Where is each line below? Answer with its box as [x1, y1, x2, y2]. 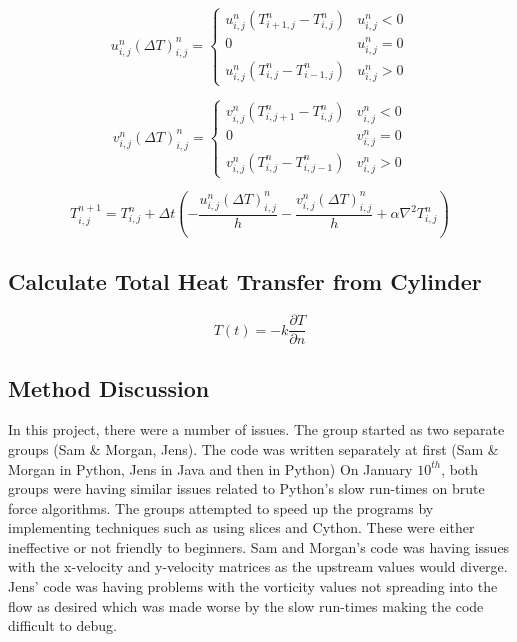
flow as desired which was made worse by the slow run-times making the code [8, 595, 484, 616]
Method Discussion [8, 372, 210, 403]
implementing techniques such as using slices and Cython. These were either [8, 517, 475, 538]
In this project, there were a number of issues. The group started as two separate [8, 419, 505, 440]
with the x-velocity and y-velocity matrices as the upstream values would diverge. [8, 556, 508, 577]
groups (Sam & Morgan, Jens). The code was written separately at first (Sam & [8, 438, 499, 459]
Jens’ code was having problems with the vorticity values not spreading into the [8, 576, 498, 597]
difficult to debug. [8, 615, 117, 636]
